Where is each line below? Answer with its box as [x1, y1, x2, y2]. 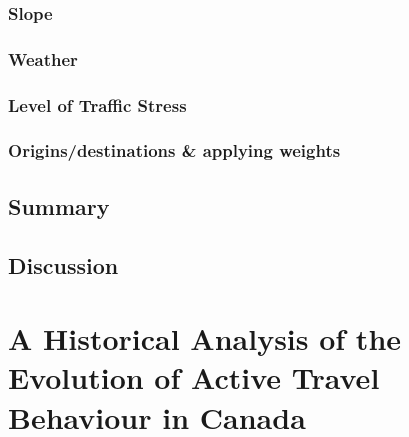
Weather [8, 46, 78, 71]
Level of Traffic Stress [8, 92, 187, 117]
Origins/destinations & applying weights [8, 138, 341, 163]
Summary [8, 190, 110, 221]
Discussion [8, 249, 119, 280]
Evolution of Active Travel [8, 357, 380, 398]
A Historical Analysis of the [8, 318, 402, 359]
